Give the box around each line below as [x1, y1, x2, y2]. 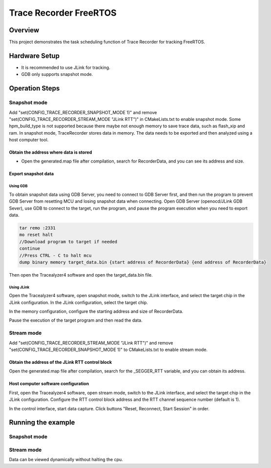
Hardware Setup [9, 51, 60, 60]
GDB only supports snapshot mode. [21, 71, 93, 77]
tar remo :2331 [19, 225, 56, 231]
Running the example [9, 419, 75, 427]
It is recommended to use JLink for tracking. [21, 64, 110, 70]
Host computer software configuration [9, 381, 89, 387]
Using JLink [9, 284, 29, 290]
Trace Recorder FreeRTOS [9, 7, 117, 18]
